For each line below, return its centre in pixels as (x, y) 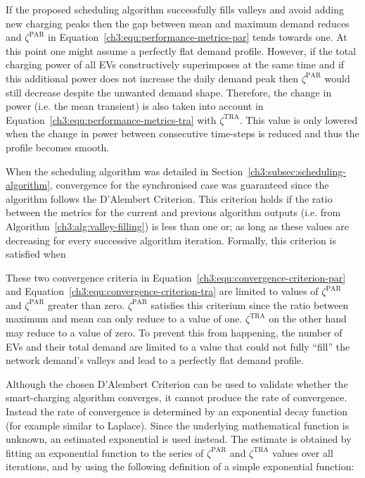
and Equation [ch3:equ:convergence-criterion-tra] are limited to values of (162, 291)
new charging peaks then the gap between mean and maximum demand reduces (178, 23)
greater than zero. (87, 304)
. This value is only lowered (299, 119)
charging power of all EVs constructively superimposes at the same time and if (175, 64)
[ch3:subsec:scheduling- (297, 171)
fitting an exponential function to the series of (105, 452)
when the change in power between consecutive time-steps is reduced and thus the (182, 133)
